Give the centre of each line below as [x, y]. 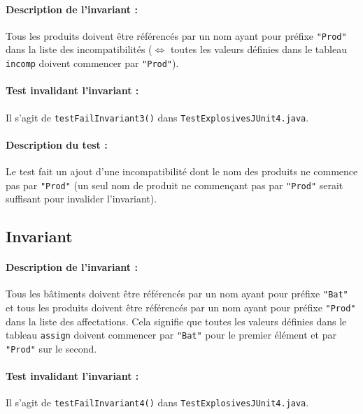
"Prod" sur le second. [51, 348]
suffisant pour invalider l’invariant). [81, 199]
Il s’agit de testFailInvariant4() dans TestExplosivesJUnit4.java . [157, 402]
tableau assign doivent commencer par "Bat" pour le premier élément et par [171, 335]
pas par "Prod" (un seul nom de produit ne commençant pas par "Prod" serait [175, 185]
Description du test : [57, 144]
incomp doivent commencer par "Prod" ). [92, 63]
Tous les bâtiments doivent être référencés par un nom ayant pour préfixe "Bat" [177, 294]
